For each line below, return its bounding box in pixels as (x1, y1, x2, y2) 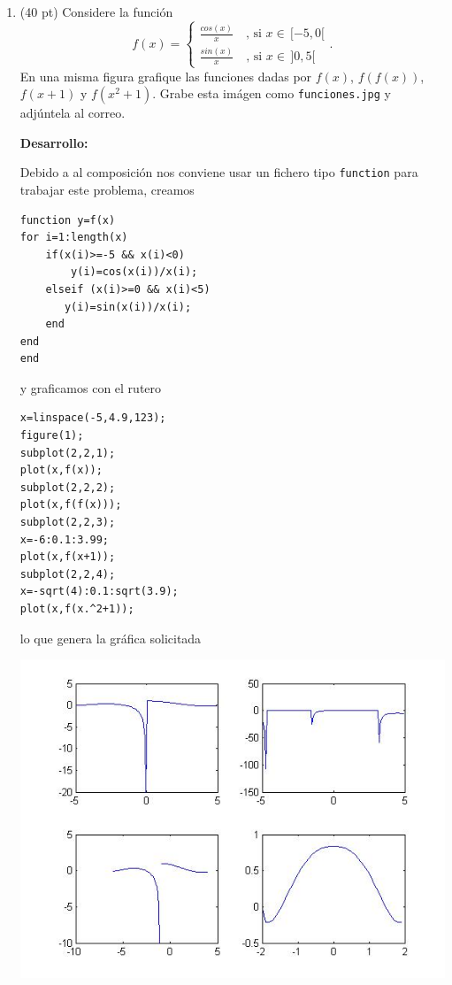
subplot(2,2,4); (19, 567, 116, 581)
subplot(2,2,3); (19, 516, 116, 529)
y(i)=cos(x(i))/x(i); (71, 265, 198, 279)
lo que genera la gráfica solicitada (19, 628, 202, 647)
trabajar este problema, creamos (19, 180, 195, 198)
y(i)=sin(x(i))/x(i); (64, 300, 192, 313)
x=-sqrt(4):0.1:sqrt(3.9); (19, 585, 179, 598)
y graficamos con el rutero (19, 378, 162, 396)
